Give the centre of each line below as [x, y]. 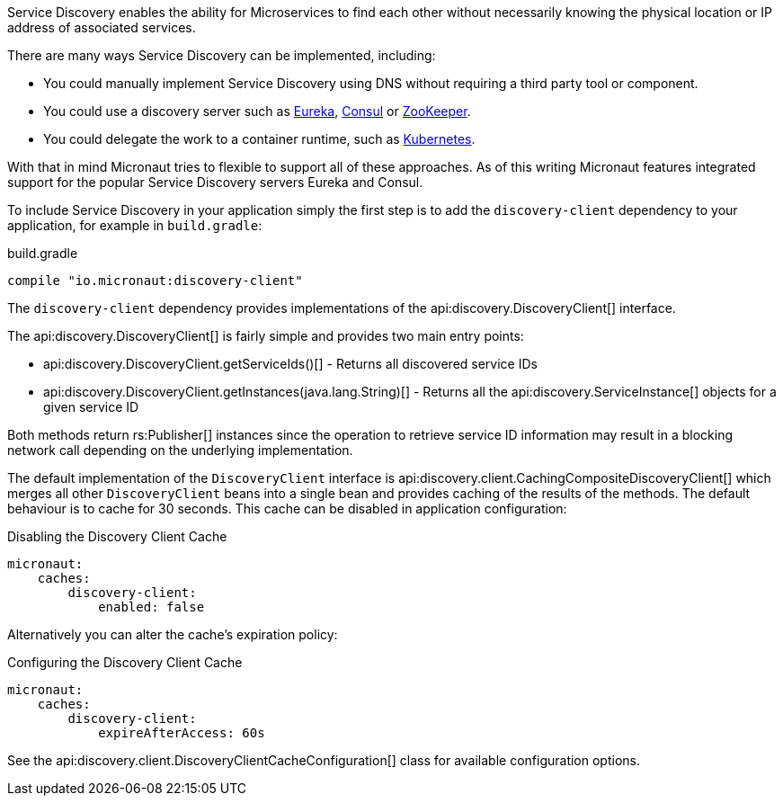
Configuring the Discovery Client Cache [125, 662]
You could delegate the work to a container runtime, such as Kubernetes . [259, 139]
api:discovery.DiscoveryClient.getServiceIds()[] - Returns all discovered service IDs [290, 364]
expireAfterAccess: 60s [182, 733]
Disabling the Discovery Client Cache [117, 536]
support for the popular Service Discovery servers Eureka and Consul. [215, 182]
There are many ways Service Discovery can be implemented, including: [222, 55]
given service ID [91, 407]
